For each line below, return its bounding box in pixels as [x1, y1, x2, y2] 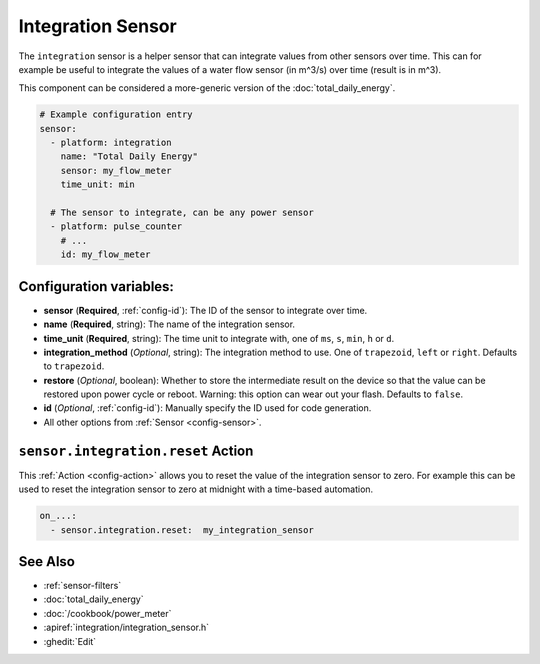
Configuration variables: [18, 278, 175, 295]
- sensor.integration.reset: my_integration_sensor [50, 524, 314, 535]
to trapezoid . [43, 360, 105, 372]
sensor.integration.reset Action [18, 442, 254, 459]
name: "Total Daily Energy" [60, 151, 199, 162]
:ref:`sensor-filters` [43, 580, 122, 592]
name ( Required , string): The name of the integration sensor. [43, 318, 295, 330]
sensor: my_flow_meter [60, 165, 172, 176]
